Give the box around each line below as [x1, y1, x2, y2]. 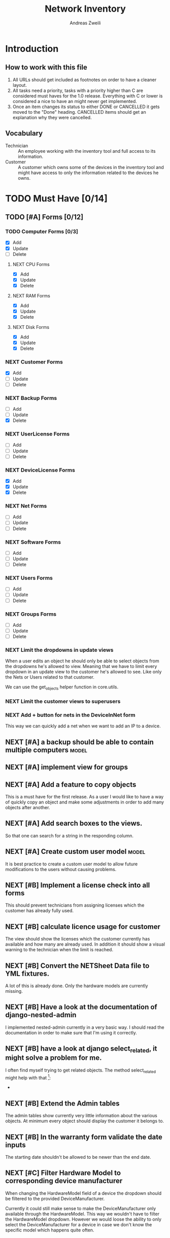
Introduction [5, 43, 59, 54]
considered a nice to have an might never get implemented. [12, 98, 137, 104]
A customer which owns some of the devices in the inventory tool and [18, 164, 164, 170]
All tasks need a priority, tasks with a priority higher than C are [12, 87, 144, 93]
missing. [5, 988, 23, 994]
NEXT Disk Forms [12, 324, 50, 330]
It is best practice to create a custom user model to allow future [5, 861, 138, 867]
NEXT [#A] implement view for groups [5, 763, 128, 772]
